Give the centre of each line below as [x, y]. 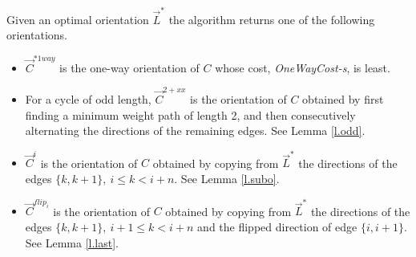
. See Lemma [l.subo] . [227, 179]
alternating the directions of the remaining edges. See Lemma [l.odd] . [195, 131]
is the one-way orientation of [129, 67]
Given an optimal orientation [78, 19]
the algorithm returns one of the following [272, 19]
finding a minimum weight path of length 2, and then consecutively [190, 114]
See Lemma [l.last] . [72, 242]
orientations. [37, 35]
